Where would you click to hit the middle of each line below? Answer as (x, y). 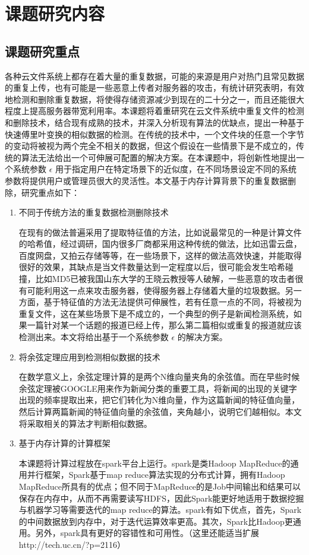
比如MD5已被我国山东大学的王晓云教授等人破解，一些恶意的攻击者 (165, 279)
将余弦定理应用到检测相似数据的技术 (89, 356)
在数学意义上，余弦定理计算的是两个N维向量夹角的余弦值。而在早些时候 (159, 377)
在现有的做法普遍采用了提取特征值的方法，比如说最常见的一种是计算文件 (160, 232)
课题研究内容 (55, 13)
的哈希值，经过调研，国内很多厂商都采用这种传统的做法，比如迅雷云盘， (160, 244)
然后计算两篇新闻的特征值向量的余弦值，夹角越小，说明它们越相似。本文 (160, 412)
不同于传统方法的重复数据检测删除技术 (94, 212)
